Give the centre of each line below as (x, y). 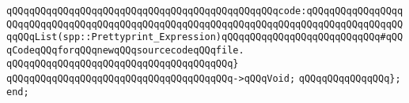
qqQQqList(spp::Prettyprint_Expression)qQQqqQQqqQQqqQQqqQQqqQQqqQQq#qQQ (205, 37)
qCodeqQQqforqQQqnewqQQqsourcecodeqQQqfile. (125, 50)
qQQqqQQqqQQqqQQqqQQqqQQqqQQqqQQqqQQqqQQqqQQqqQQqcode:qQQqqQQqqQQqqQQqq (205, 11)
